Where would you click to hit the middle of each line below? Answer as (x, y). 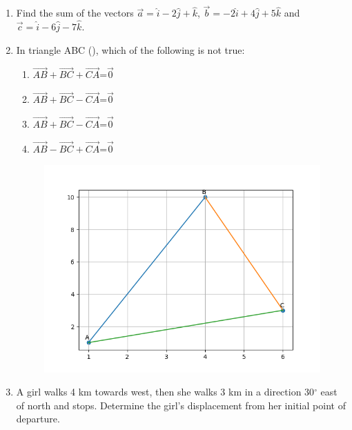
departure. (38, 419)
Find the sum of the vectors (75, 13)
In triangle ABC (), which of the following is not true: (130, 49)
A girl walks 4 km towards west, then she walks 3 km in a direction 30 (165, 392)
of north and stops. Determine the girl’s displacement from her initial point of (181, 405)
